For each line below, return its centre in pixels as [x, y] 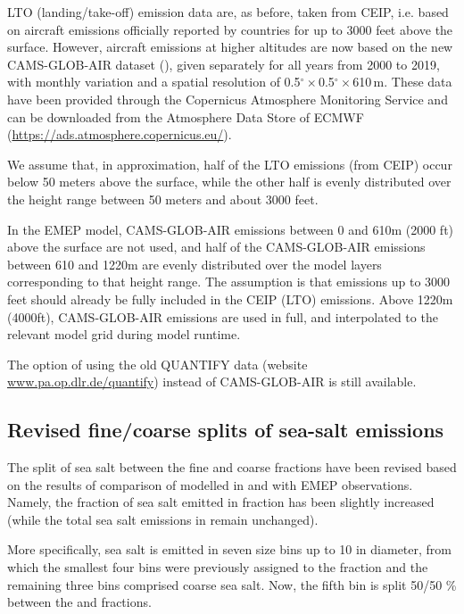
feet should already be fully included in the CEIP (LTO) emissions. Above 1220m [230, 299]
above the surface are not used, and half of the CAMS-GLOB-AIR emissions [216, 247]
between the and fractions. [79, 602]
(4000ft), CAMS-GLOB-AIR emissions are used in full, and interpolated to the [223, 316]
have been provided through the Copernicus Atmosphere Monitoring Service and [228, 99]
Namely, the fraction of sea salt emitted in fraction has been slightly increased [221, 502]
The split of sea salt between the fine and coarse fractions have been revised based [232, 467]
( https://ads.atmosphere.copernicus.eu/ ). [120, 134]
